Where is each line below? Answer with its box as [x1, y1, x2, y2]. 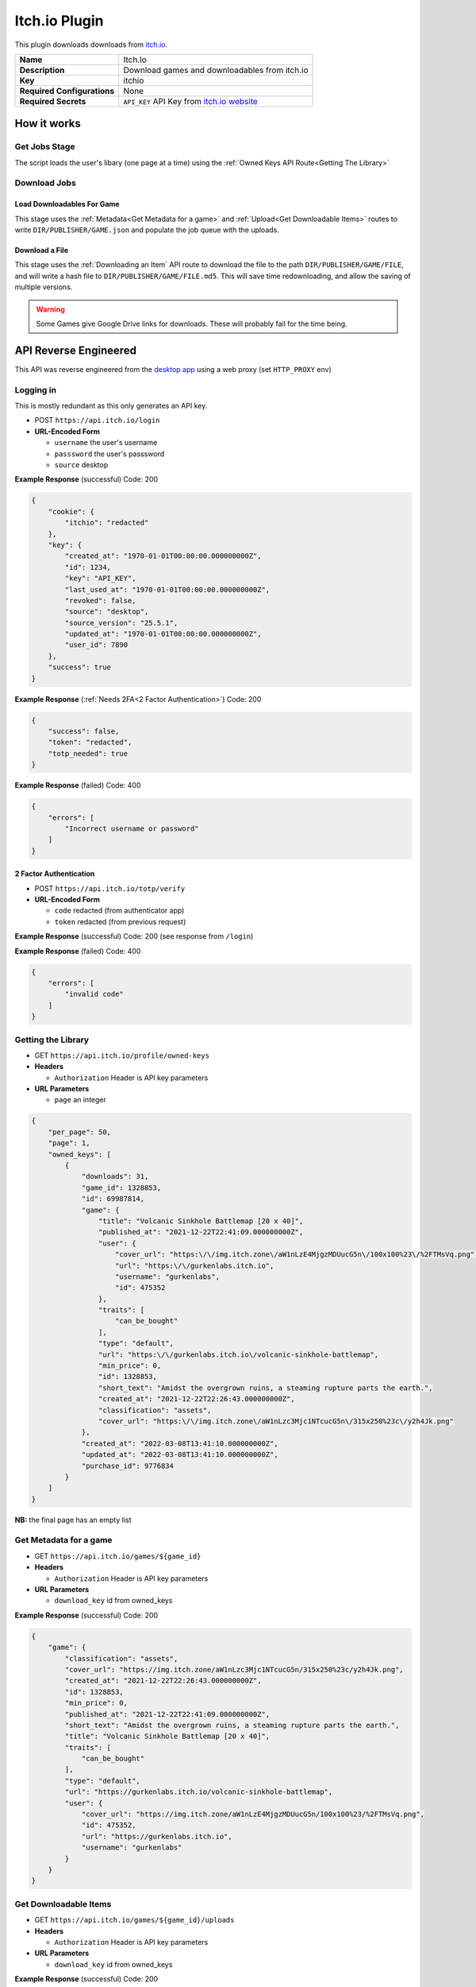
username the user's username [54, 438, 158, 447]
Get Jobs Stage [14, 141, 75, 153]
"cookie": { [48, 507, 95, 516]
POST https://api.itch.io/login [34, 416, 160, 425]
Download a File [14, 246, 69, 255]
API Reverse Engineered [14, 343, 137, 357]
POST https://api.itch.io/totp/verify [34, 883, 186, 893]
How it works [14, 117, 81, 130]
